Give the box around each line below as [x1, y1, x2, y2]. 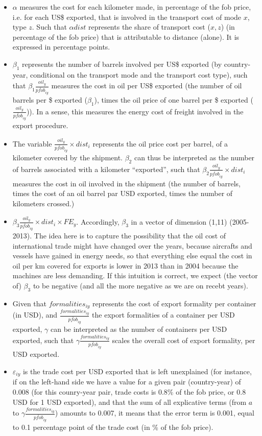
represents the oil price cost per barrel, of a [92, 138, 228, 149]
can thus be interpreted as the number [134, 152, 255, 163]
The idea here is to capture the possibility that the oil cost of [34, 230, 226, 241]
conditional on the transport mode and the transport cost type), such [30, 69, 248, 80]
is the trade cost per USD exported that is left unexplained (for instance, [22, 366, 252, 377]
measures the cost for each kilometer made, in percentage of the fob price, [19, 2, 251, 12]
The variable [12, 138, 52, 149]
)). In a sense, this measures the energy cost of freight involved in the [26, 106, 244, 116]
